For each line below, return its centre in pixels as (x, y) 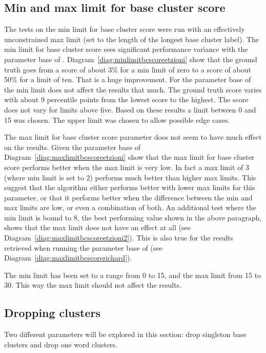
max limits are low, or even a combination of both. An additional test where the (130, 207)
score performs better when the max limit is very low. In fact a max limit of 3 (127, 167)
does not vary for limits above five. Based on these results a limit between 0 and (130, 109)
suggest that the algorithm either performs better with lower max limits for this (130, 187)
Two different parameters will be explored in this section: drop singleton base (125, 334)
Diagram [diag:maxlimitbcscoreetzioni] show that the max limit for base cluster (129, 157)
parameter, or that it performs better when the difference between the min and (128, 197)
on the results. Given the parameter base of (73, 147)
